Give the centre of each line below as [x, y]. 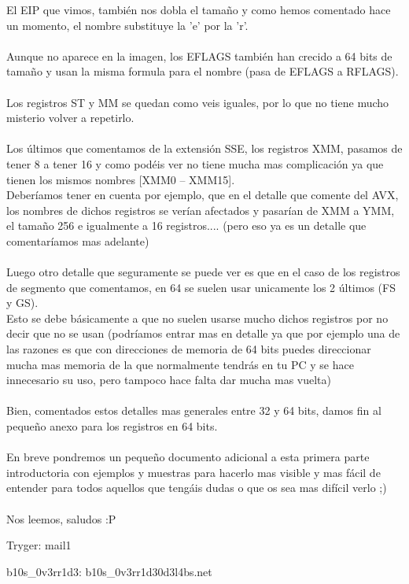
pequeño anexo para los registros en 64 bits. [112, 426]
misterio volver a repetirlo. [70, 118]
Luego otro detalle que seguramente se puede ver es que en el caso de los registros [203, 272]
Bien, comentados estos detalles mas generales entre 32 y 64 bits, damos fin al [194, 410]
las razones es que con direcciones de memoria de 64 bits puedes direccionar [189, 349]
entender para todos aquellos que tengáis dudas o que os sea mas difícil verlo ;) [197, 488]
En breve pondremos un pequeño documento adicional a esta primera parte [188, 457]
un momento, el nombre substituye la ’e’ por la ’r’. [127, 25]
